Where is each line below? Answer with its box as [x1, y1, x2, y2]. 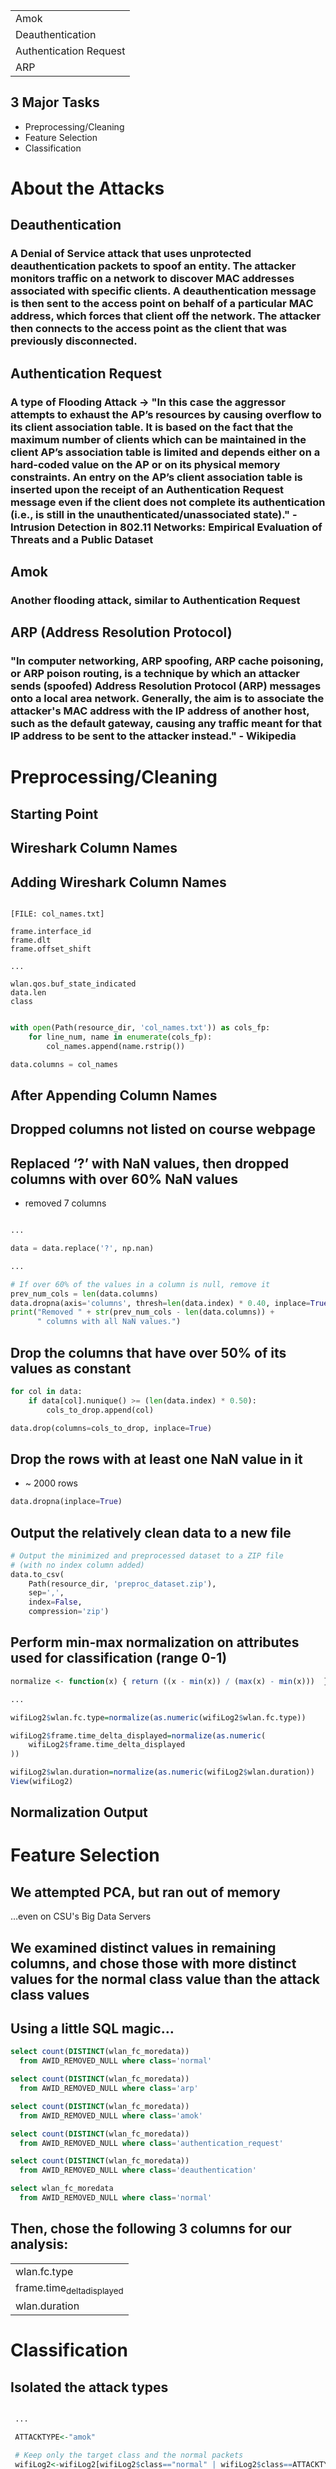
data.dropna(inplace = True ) [10, 1497, 123, 1507]
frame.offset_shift [10, 944, 92, 954]
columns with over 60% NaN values [10, 1170, 238, 1188]
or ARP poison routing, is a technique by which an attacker [10, 667, 300, 681]
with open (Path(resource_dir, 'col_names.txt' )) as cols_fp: [10, 1023, 271, 1033]
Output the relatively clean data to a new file [10, 1524, 292, 1541]
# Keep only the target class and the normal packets [14, 2450, 244, 2460]
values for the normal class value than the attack [10, 1970, 320, 1988]
